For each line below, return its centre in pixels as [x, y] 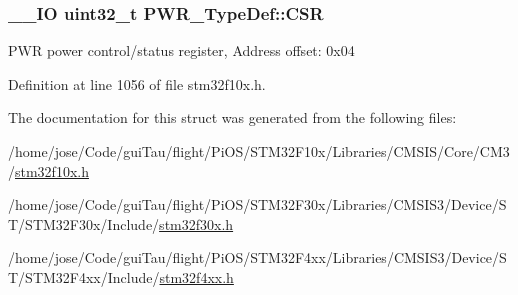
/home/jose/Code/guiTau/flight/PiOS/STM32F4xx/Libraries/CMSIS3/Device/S [257, 257]
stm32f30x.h [196, 223]
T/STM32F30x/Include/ [84, 223]
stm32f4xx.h [196, 276]
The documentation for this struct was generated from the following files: [232, 117]
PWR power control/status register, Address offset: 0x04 [181, 50]
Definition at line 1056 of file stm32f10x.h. [137, 83]
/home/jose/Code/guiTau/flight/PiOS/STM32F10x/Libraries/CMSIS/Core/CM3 [259, 151]
